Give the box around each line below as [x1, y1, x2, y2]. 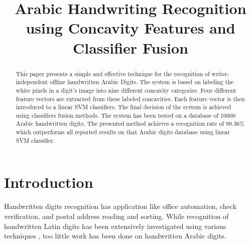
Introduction [4, 172, 93, 192]
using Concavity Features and [26, 18, 235, 38]
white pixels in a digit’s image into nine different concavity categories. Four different [16, 86, 236, 94]
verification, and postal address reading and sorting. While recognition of [4, 210, 229, 221]
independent [16, 78, 48, 86]
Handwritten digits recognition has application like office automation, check [4, 201, 237, 211]
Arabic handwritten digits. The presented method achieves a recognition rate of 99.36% [16, 119, 244, 128]
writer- [211, 69, 229, 78]
